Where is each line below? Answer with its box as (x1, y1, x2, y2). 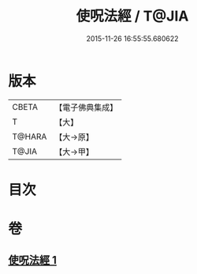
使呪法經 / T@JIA (76, 7, 189, 25)
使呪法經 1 (8, 253, 58, 267)
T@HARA (12, 131, 47, 142)
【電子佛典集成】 (54, 102, 118, 113)
